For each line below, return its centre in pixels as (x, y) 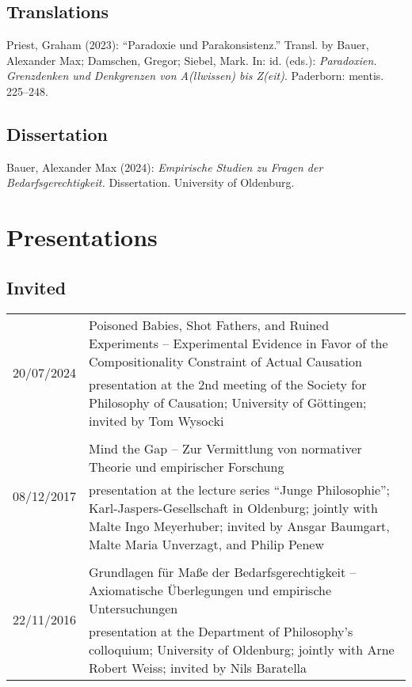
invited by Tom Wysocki (156, 420)
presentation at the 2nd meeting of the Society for (228, 384)
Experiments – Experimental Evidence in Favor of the (238, 343)
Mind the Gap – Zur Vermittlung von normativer (225, 448)
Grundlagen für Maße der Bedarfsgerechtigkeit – (223, 571)
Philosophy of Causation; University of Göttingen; (228, 402)
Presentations (82, 237)
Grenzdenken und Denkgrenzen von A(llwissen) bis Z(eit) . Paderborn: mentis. (195, 76)
